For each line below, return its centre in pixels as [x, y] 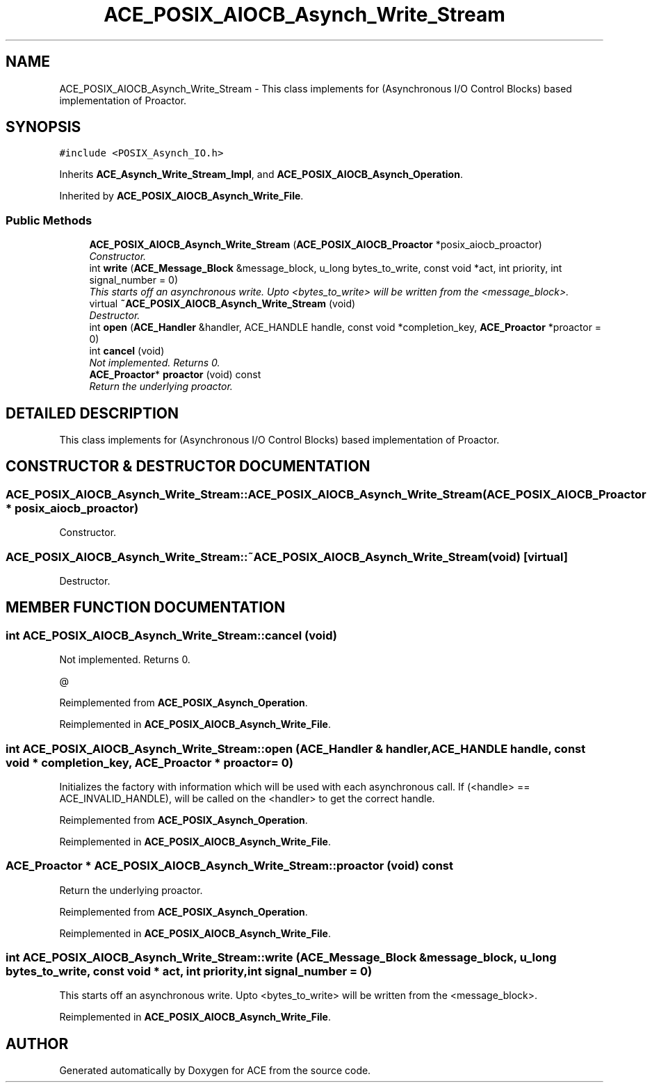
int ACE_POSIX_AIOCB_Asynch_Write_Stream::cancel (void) [171, 635]
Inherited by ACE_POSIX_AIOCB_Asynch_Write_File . [181, 196]
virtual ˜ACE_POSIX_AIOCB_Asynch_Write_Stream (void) [222, 304]
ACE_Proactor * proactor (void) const [175, 375]
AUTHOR [37, 1044]
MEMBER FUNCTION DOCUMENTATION [146, 608]
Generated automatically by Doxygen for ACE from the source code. [215, 1071]
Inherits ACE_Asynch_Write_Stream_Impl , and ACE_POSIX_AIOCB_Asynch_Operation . [261, 174]
